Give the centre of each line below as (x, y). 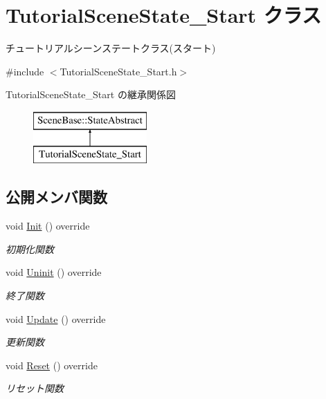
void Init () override (48, 226)
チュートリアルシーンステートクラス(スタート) (111, 48)
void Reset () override (52, 365)
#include (25, 71)
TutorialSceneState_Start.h (118, 71)
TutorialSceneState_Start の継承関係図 (91, 94)
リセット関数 (35, 388)
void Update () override (56, 318)
